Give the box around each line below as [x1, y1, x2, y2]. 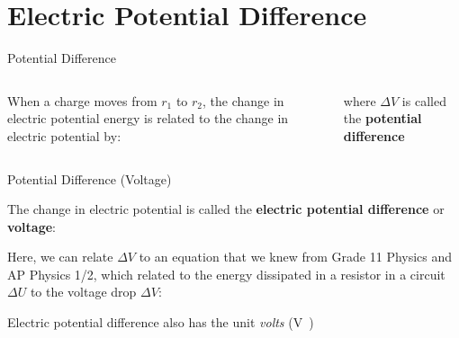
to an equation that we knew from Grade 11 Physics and [139, 247, 453, 266]
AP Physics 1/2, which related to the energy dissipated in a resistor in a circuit [7, 264, 445, 283]
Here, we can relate [7, 247, 113, 266]
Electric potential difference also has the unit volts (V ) [7, 313, 314, 332]
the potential [343, 109, 422, 128]
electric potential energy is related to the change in [7, 109, 289, 128]
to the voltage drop [30, 282, 137, 301]
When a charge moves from [7, 91, 157, 110]
